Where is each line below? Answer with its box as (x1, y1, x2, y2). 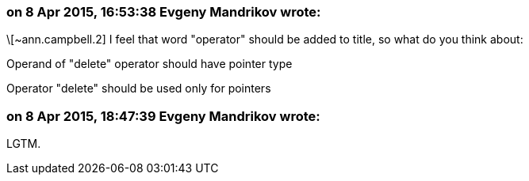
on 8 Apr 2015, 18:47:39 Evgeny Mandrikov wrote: (6, 107, 320, 124)
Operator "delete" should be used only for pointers (6, 81, 271, 96)
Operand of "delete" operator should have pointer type (6, 57, 293, 71)
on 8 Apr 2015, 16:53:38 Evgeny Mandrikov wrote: (6, 4, 321, 20)
